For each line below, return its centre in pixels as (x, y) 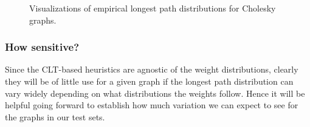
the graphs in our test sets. (55, 116)
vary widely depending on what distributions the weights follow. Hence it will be (155, 93)
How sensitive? (42, 47)
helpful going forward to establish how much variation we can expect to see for (152, 105)
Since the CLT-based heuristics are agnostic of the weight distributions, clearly (152, 69)
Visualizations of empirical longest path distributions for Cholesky (153, 8)
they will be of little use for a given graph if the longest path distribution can (149, 81)
